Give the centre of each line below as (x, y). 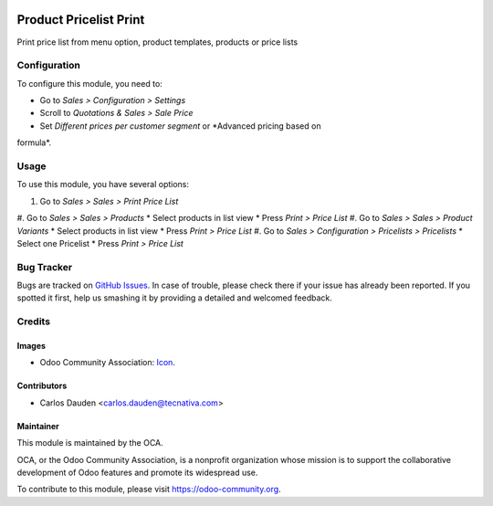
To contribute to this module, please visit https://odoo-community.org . (149, 490)
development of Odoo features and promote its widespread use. (137, 472)
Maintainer (38, 426)
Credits (33, 322)
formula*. (34, 142)
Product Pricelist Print (81, 20)
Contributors (42, 386)
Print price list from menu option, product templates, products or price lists (157, 42)
